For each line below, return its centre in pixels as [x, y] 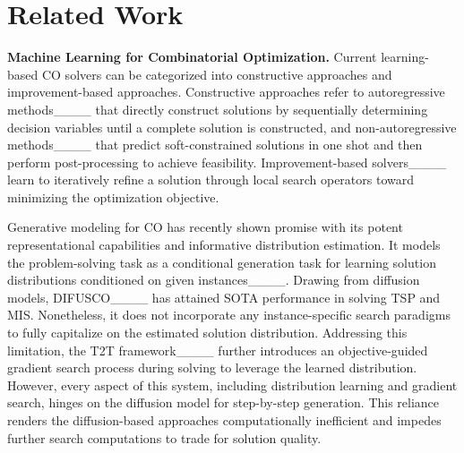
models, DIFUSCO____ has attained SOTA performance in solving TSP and [224, 297]
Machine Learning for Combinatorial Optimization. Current [192, 57]
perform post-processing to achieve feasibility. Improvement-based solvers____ [227, 162]
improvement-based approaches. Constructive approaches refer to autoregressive [226, 92]
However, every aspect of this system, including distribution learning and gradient [232, 385]
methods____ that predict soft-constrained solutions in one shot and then [215, 145]
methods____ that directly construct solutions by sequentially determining [218, 109]
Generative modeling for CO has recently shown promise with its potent [205, 227]
